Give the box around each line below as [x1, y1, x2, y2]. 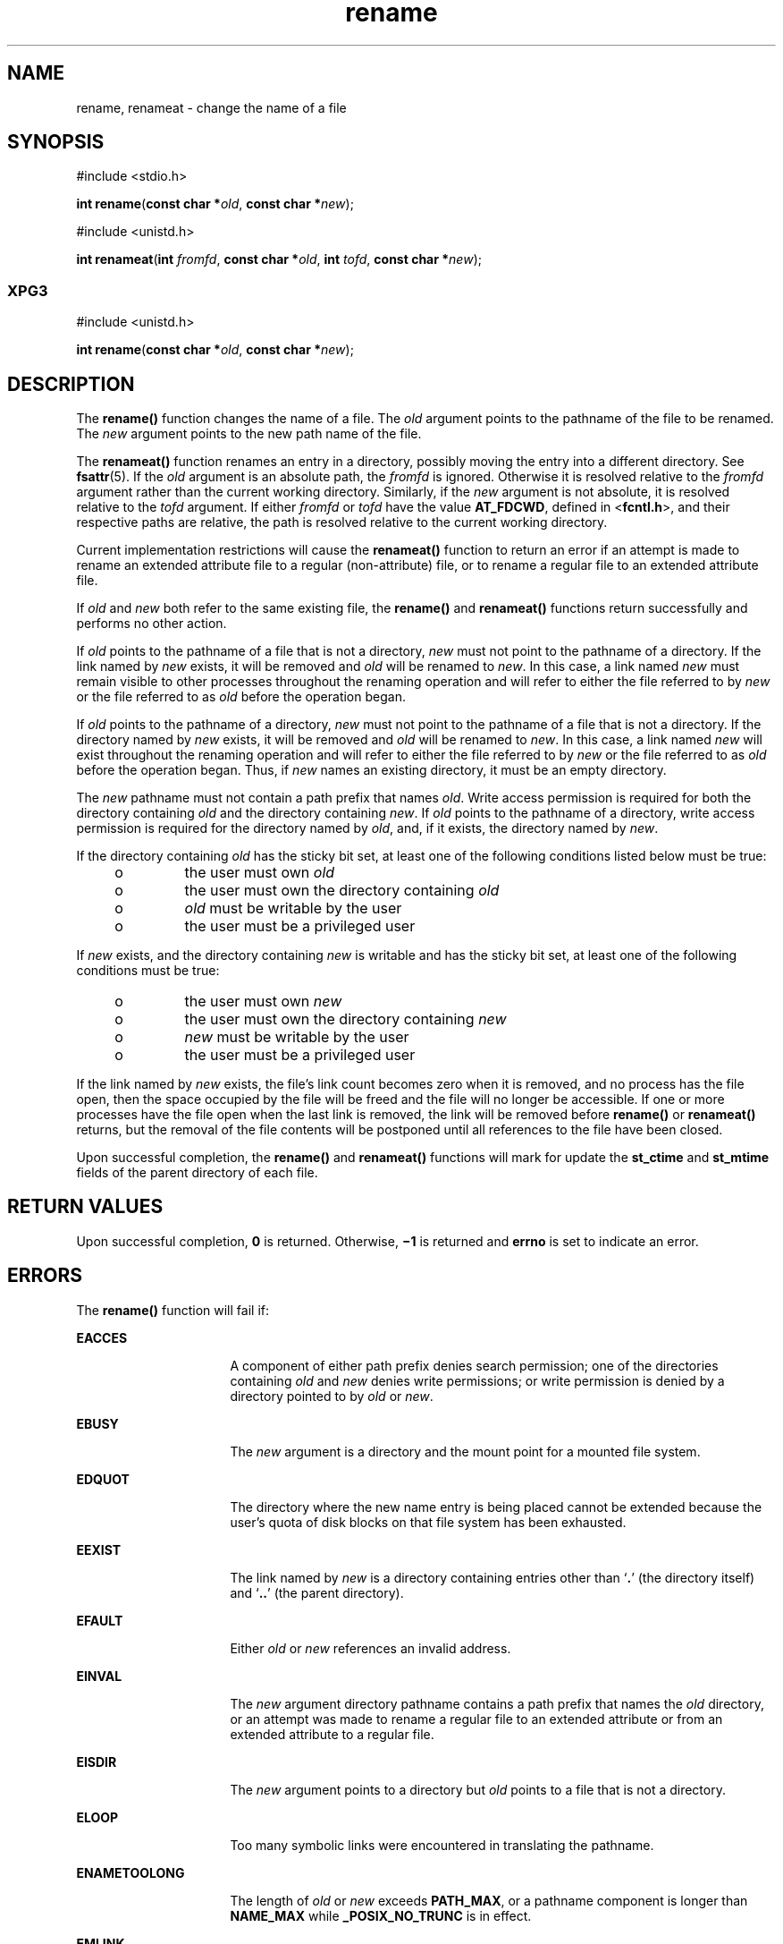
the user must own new [184, 992, 342, 1011]
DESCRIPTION [7, 372, 135, 395]
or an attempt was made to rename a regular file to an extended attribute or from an [230, 1711, 723, 1727]
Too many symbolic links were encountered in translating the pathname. [230, 1837, 654, 1853]
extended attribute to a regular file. [230, 1726, 434, 1742]
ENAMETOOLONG [76, 1864, 185, 1880]
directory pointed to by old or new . [230, 1388, 434, 1404]
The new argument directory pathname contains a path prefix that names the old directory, [230, 1695, 764, 1711]
